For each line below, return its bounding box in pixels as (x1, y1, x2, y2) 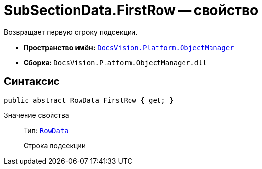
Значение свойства (4, 111, 69, 119)
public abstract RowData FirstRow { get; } (4, 96, 174, 104)
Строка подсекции (24, 141, 86, 150)
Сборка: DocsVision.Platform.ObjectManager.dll (24, 58, 207, 67)
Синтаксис (4, 75, 60, 88)
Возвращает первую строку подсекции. (4, 28, 138, 36)
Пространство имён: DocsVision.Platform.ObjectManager (24, 43, 234, 52)
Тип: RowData (24, 126, 69, 135)
